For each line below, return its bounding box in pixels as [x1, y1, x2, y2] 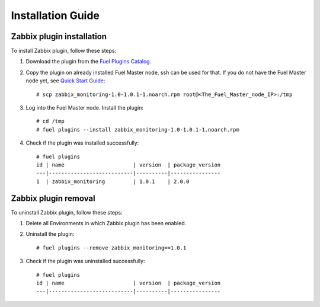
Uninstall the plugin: [25, 231, 75, 238]
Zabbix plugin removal [11, 193, 95, 203]
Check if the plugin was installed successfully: [25, 139, 139, 146]
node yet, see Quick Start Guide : [25, 77, 105, 84]
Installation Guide [11, 9, 100, 22]
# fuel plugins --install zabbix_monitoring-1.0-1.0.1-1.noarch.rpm [36, 126, 239, 133]
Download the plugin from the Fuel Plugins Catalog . [25, 58, 152, 65]
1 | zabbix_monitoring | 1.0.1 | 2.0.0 [36, 178, 190, 185]
